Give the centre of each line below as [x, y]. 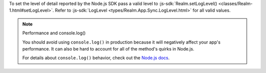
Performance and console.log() [54, 33]
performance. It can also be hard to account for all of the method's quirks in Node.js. [108, 49]
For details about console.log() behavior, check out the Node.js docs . [96, 58]
